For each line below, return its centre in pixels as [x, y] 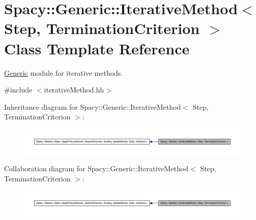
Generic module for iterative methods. [64, 72]
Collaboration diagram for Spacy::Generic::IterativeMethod [96, 168]
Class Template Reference [97, 48]
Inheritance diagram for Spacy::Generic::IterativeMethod [93, 106]
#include [18, 90]
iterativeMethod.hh [74, 90]
